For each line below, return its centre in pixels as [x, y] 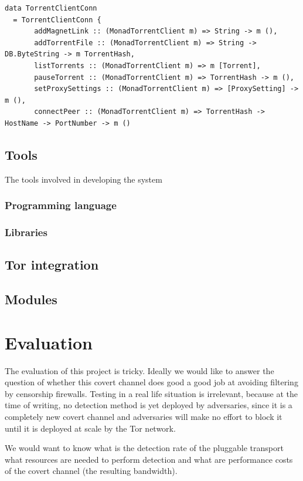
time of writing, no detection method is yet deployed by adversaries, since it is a [149, 405]
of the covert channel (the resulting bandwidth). [91, 471]
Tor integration [52, 265]
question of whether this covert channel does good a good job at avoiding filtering [151, 382]
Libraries [26, 232]
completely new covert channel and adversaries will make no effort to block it [144, 417]
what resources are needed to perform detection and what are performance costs [149, 459]
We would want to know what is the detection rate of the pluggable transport [144, 448]
